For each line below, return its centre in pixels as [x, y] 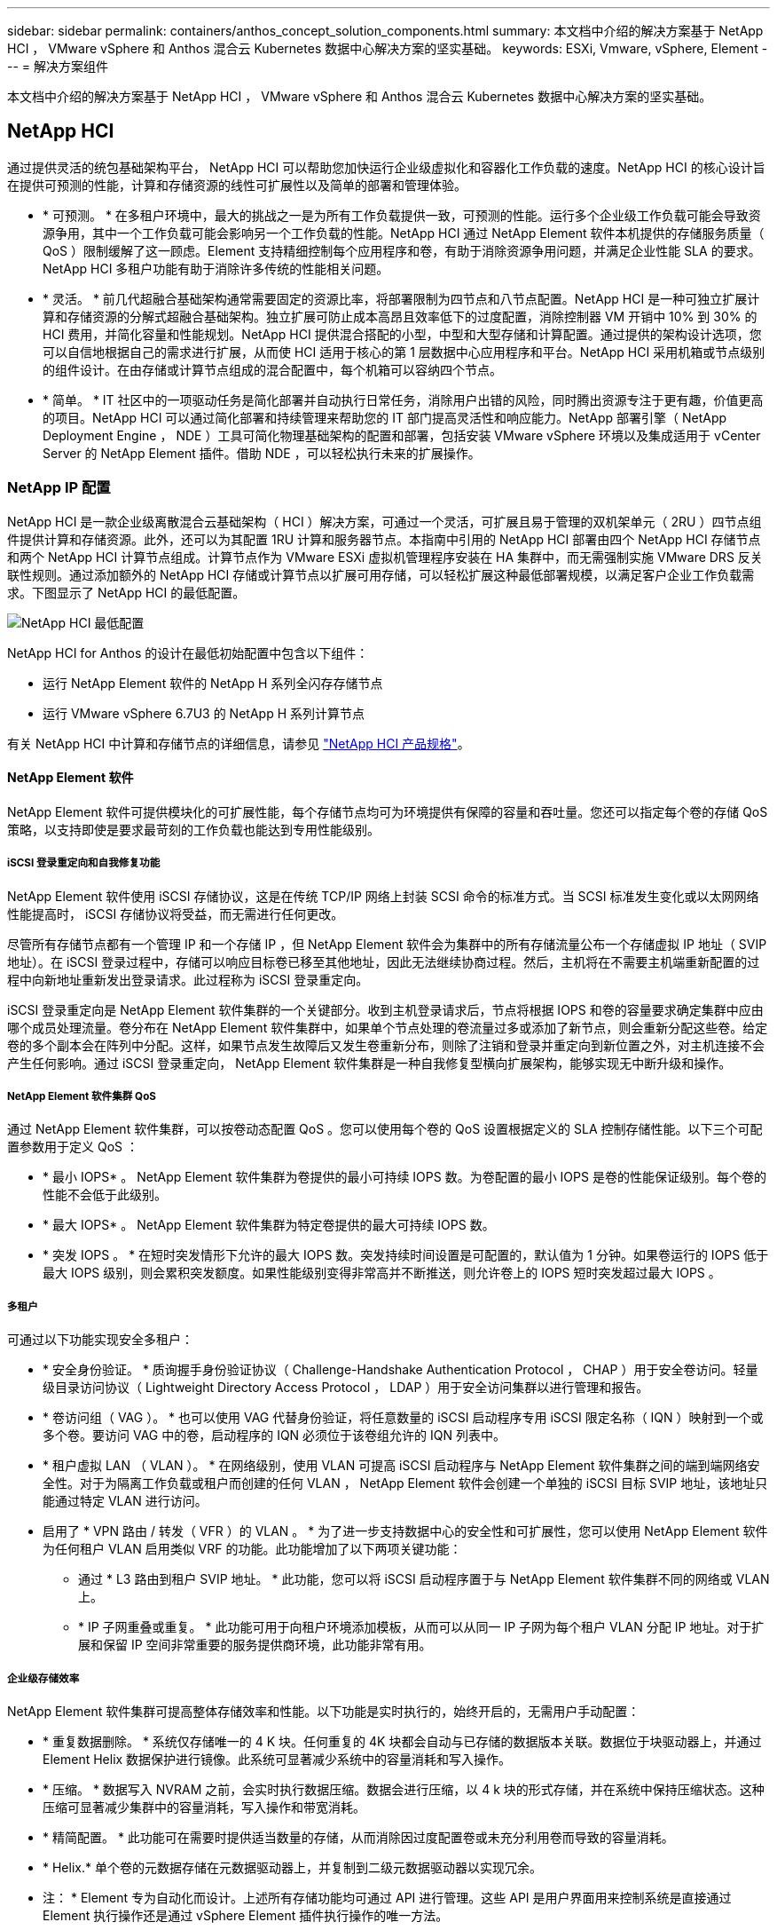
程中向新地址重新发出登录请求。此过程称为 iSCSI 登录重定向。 [188, 979]
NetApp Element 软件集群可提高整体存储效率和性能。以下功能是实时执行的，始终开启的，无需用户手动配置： [324, 1711]
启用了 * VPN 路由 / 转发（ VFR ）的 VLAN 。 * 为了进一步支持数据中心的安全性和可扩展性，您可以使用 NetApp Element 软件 [405, 1531]
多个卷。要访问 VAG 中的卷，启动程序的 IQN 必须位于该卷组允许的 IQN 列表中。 [274, 1436]
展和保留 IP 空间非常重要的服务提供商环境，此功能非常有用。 [255, 1645]
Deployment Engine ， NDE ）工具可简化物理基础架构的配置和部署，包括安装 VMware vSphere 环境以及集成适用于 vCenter [402, 435]
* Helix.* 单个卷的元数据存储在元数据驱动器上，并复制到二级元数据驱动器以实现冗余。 [292, 1867]
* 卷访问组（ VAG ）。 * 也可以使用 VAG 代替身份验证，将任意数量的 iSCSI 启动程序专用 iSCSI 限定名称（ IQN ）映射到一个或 [403, 1418]
